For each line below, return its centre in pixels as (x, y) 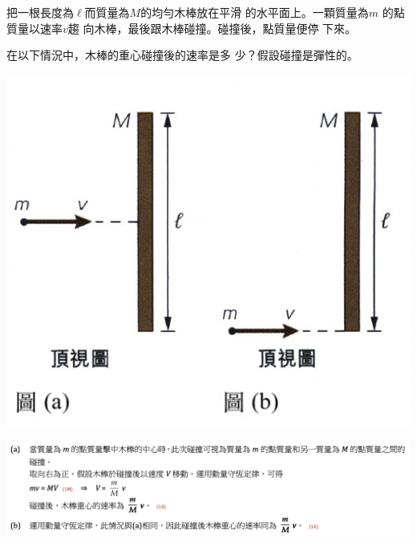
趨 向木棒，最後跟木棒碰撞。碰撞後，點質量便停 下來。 (212, 28)
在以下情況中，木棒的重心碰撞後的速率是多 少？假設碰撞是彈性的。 (182, 55)
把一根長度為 (40, 12)
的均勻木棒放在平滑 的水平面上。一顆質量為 (255, 12)
